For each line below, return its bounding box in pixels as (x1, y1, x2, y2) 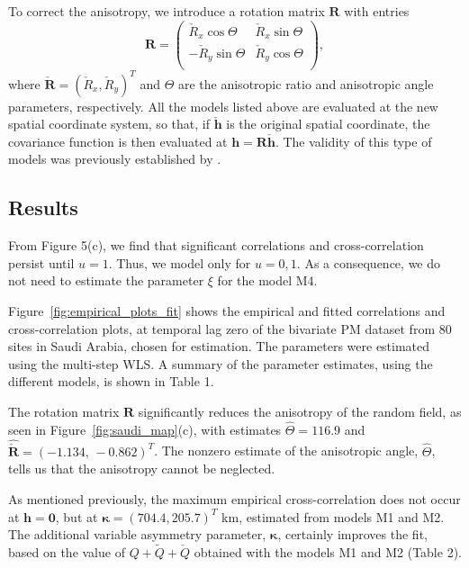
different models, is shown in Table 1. (8, 372, 214, 391)
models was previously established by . (8, 149, 221, 168)
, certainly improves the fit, (277, 525, 428, 544)
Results (8, 194, 78, 221)
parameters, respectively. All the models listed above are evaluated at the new (8, 96, 438, 115)
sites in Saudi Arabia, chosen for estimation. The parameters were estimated (8, 337, 430, 356)
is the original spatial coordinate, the (226, 114, 430, 133)
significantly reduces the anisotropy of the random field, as (138, 401, 462, 420)
